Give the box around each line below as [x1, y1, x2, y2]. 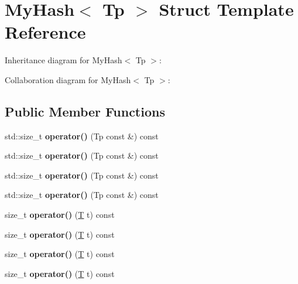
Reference [5, 20, 86, 44]
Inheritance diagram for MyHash [5, 54, 122, 66]
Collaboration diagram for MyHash [5, 73, 131, 85]
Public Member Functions [5, 102, 165, 120]
